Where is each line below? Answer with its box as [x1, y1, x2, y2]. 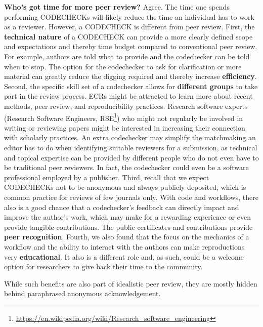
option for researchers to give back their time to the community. [4, 261, 203, 272]
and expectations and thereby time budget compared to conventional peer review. [4, 41, 257, 52]
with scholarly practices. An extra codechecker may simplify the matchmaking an [4, 132, 256, 143]
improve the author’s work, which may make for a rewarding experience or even [4, 212, 251, 222]
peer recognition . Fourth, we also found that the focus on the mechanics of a [4, 231, 249, 242]
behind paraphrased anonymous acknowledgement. [4, 288, 161, 299]
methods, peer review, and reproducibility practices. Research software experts [4, 100, 248, 111]
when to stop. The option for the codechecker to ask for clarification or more [4, 61, 242, 71]
